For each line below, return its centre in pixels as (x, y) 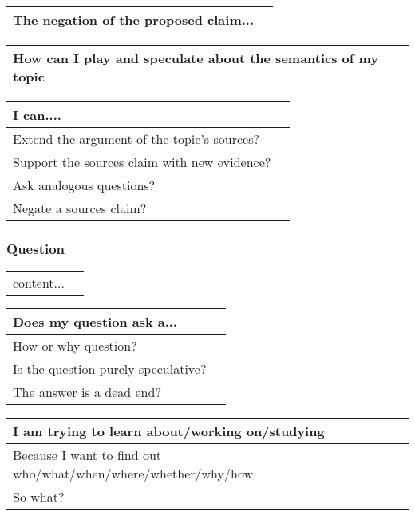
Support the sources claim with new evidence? (142, 162)
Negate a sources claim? (80, 208)
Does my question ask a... (95, 322)
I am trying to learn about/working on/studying (169, 431)
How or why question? (75, 346)
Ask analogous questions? (84, 185)
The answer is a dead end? (87, 392)
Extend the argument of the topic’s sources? (136, 139)
